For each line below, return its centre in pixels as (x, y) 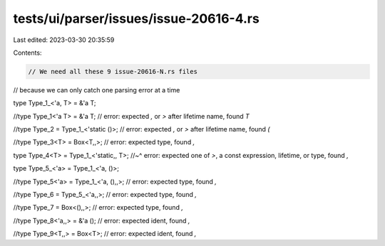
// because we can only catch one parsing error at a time (97, 90)
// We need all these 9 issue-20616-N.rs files (113, 71)
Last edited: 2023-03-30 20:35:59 (64, 40)
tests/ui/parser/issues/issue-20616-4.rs (136, 18)
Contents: (27, 53)
